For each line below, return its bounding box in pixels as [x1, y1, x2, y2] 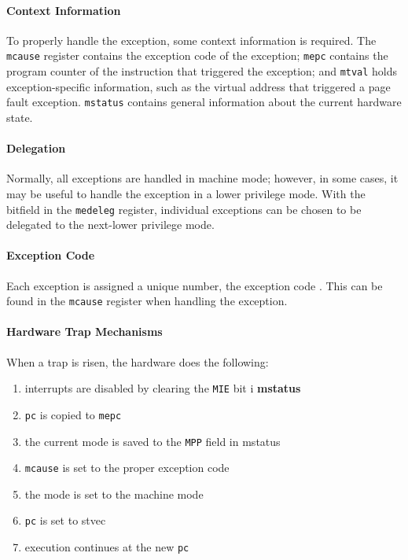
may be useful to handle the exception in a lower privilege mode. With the [6, 185, 366, 201]
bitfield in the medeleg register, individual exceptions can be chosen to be [6, 201, 362, 217]
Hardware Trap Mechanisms [6, 323, 163, 340]
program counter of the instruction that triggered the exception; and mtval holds [6, 63, 398, 79]
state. [6, 109, 33, 125]
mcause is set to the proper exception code [24, 459, 230, 476]
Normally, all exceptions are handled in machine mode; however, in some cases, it [6, 170, 399, 186]
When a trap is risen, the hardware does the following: [6, 353, 269, 370]
